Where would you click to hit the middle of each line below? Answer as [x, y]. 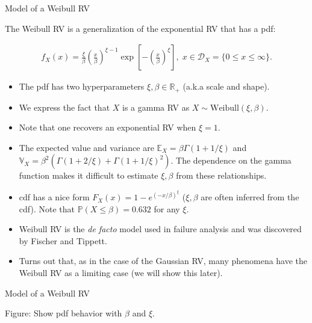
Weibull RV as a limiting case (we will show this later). [121, 273]
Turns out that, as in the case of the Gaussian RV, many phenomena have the [163, 261]
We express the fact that [64, 107]
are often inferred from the [250, 197]
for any [167, 208]
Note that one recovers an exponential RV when [108, 127]
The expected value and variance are [86, 147]
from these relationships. [221, 175]
